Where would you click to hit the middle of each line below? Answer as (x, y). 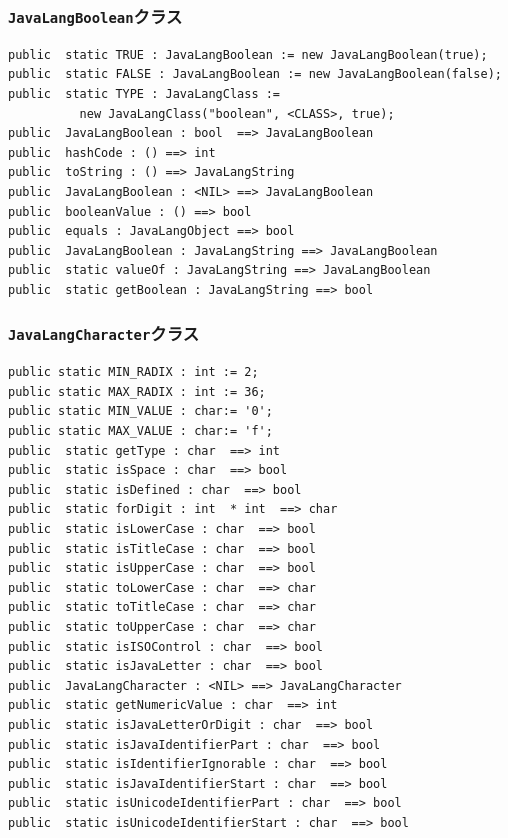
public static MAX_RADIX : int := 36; (137, 391)
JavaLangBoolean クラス (95, 15)
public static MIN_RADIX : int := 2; (133, 372)
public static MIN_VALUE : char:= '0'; (140, 411)
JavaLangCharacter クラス (104, 333)
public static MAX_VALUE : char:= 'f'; (140, 431)
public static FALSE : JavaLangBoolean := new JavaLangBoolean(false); (255, 74)
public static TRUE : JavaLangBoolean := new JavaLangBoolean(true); (248, 54)
